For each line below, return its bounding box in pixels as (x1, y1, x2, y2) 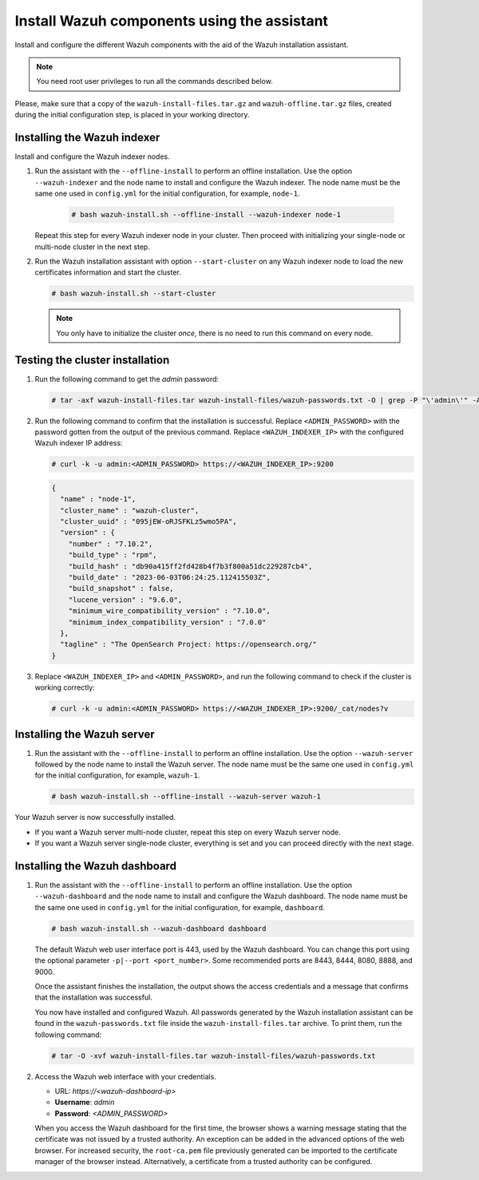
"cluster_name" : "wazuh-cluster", (60, 505, 200, 515)
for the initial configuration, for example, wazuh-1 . (34, 770, 200, 780)
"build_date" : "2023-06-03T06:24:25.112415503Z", (68, 573, 271, 582)
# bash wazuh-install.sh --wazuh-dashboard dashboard (51, 924, 267, 933)
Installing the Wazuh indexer (14, 130, 160, 144)
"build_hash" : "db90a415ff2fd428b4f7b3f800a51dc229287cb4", (68, 561, 313, 571)
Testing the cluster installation (14, 353, 170, 366)
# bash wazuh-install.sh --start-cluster (51, 289, 216, 299)
